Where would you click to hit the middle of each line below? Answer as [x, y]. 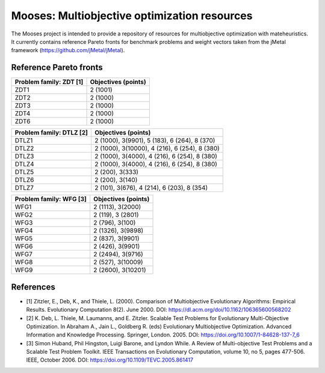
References [33, 287]
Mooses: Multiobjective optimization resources [132, 16]
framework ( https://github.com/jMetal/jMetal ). [68, 50]
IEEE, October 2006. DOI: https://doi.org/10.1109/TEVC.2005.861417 [110, 360]
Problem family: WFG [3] [51, 199]
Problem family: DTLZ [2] [51, 133]
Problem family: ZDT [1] [49, 82]
